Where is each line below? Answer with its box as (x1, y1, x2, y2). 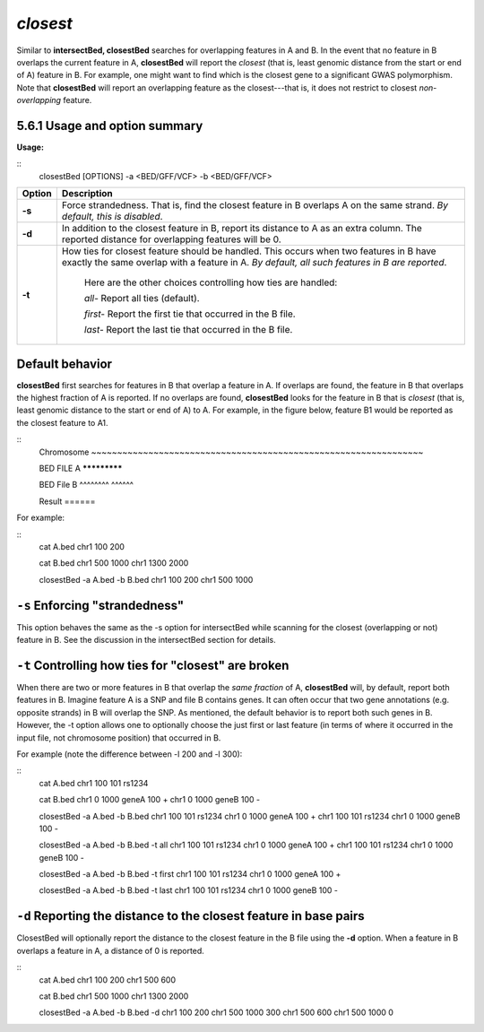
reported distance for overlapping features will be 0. (61, 233, 281, 246)
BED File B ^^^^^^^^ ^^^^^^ (39, 480, 134, 490)
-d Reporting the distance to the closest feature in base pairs (16, 908, 365, 924)
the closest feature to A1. (16, 417, 108, 428)
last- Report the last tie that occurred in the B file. (83, 324, 293, 336)
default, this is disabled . (61, 211, 163, 223)
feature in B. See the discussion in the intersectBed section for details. (16, 635, 277, 646)
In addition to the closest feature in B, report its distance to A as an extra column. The (61, 222, 423, 235)
